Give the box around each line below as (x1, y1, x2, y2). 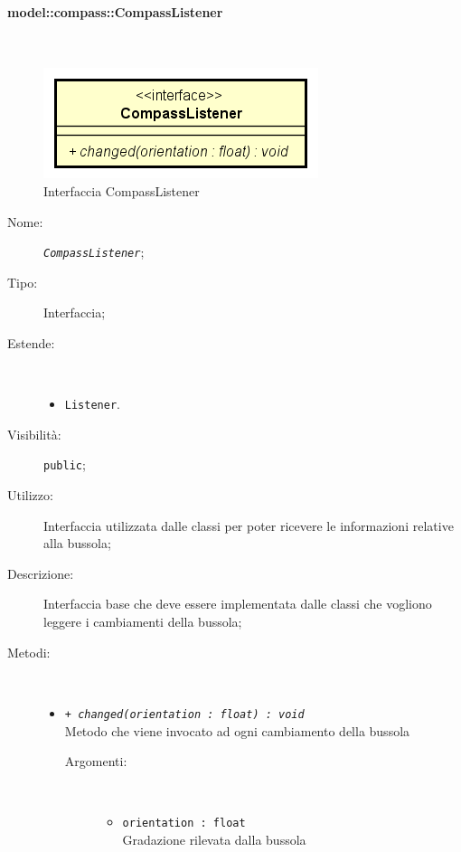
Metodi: (7, 642, 51, 661)
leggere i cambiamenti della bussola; (43, 612, 242, 631)
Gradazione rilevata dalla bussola (122, 829, 306, 848)
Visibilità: (7, 424, 61, 443)
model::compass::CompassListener (7, 2, 223, 21)
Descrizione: (7, 563, 74, 582)
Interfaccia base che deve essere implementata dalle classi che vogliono (43, 594, 432, 613)
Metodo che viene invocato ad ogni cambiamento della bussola (64, 721, 410, 740)
